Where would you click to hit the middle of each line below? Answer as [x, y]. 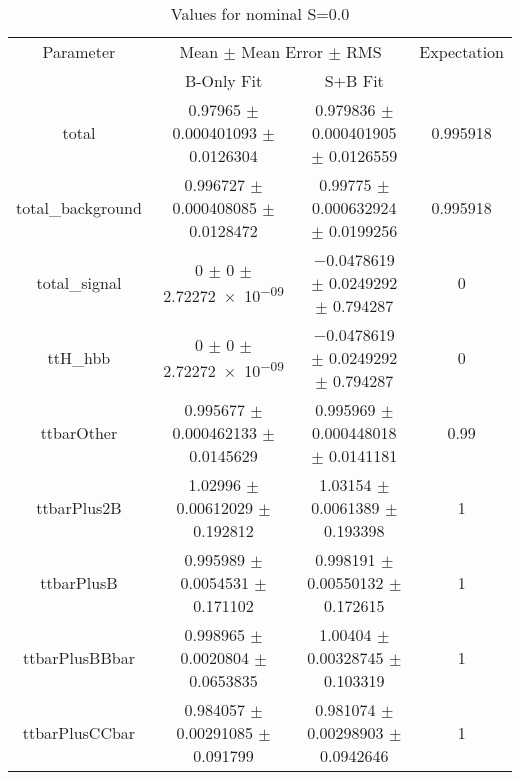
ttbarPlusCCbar [79, 732]
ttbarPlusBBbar [78, 657]
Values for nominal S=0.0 [260, 13]
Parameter [79, 51]
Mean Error [282, 51]
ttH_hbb [79, 357]
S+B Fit [354, 80]
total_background [79, 207]
